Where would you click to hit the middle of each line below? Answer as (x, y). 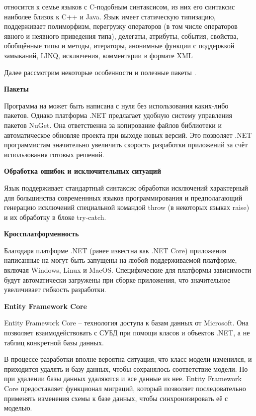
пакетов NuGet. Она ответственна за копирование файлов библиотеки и (113, 125)
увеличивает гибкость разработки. (55, 289)
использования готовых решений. (54, 154)
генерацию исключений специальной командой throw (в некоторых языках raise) (127, 207)
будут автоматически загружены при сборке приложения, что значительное (117, 279)
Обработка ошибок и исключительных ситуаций (83, 171)
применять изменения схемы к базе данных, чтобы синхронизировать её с (116, 398)
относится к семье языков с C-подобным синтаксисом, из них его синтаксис (120, 6)
